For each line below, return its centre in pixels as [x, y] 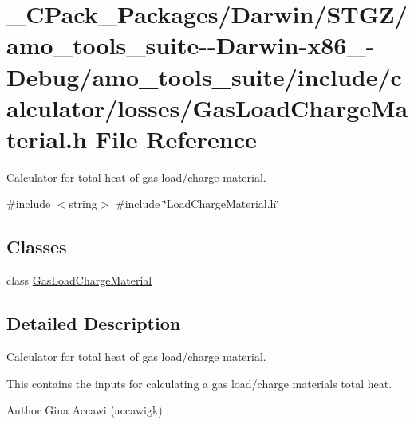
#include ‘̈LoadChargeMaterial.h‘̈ [198, 204]
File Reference [176, 138]
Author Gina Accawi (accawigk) [85, 410]
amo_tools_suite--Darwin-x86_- [191, 45]
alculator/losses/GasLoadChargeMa [207, 107]
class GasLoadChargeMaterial [79, 280]
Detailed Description [94, 323]
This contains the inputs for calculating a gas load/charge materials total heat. [199, 383]
